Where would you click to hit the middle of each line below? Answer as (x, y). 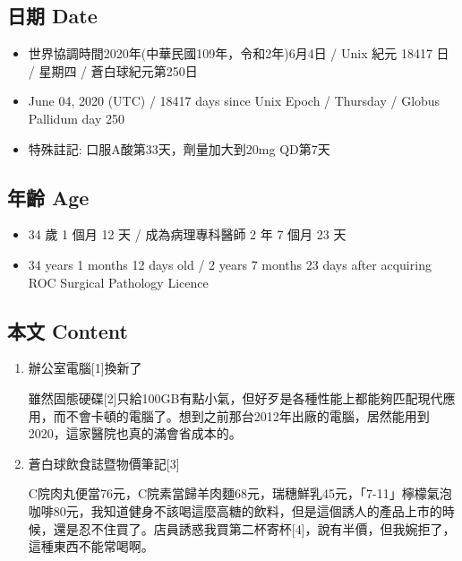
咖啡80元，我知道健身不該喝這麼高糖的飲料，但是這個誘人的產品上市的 (235, 510)
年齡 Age (48, 197)
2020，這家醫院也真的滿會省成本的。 (135, 433)
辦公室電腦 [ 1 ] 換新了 (85, 368)
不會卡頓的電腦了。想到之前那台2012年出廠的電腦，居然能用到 (248, 415)
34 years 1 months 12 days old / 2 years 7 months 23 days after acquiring (230, 264)
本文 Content (68, 330)
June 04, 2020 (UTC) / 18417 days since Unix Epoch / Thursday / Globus (234, 101)
